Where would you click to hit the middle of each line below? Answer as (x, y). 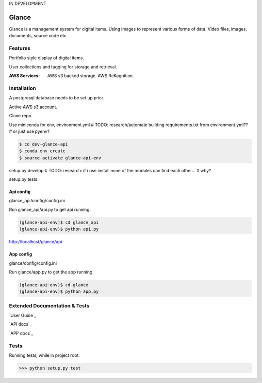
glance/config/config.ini (33, 263)
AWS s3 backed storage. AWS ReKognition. (90, 76)
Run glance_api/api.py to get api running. (50, 209)
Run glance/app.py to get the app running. (51, 272)
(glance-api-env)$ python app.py (59, 292)
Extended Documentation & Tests (49, 305)
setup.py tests (23, 179)
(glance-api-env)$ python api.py (59, 229)
